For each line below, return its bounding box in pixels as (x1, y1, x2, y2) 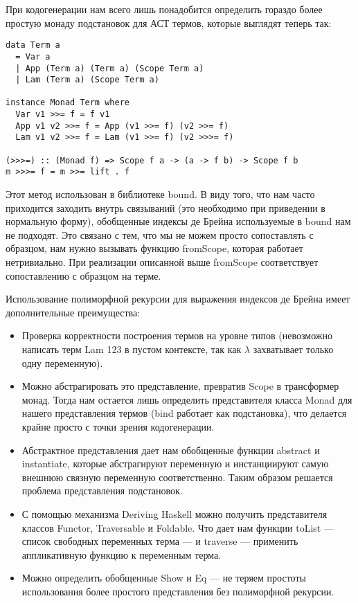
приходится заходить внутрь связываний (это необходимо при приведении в (6, 200, 325, 215)
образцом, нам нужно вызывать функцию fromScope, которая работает (6, 241, 303, 255)
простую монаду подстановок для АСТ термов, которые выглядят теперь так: (6, 15, 332, 30)
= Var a (15, 51, 51, 62)
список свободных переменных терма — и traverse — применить (21, 534, 298, 548)
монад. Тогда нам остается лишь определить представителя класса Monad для (21, 392, 352, 406)
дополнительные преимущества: (6, 305, 141, 319)
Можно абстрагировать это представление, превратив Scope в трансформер (21, 379, 339, 393)
